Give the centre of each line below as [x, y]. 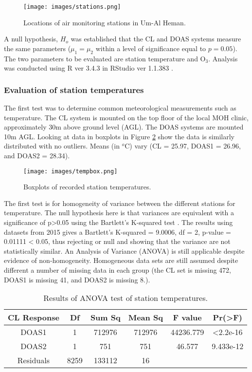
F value [187, 317]
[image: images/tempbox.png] [71, 171]
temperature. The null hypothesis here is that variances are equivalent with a [119, 213]
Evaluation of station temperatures [74, 89]
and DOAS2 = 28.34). [37, 156]
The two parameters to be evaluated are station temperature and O [105, 58]
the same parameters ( [37, 48]
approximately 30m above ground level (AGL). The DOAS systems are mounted [124, 127]
